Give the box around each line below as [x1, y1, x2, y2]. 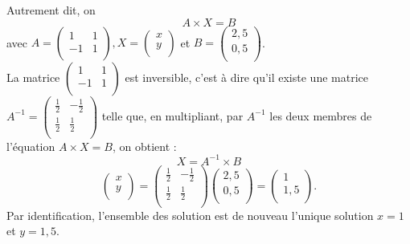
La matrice [6, 68, 60, 85]
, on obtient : [112, 137, 177, 154]
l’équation [6, 137, 55, 154]
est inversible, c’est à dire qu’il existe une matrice [125, 68, 368, 85]
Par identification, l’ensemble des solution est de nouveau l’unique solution [6, 206, 374, 223]
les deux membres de [269, 107, 372, 124]
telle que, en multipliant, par [101, 107, 244, 124]
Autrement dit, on [6, 2, 96, 18]
